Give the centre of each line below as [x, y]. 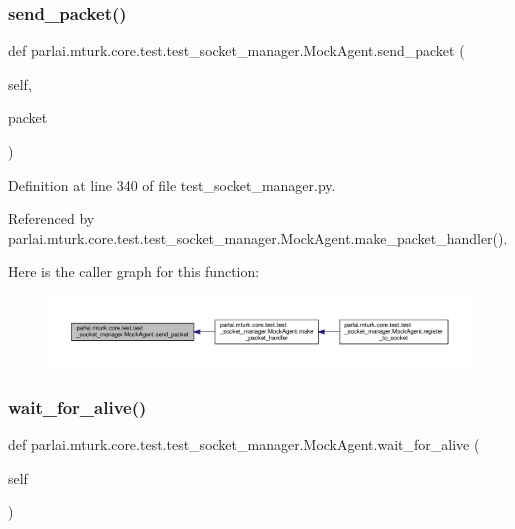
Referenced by [51, 218]
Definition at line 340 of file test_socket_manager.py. [172, 184]
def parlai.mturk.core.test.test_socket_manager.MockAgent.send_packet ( [236, 50]
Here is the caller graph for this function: [134, 271]
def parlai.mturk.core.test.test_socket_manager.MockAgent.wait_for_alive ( [244, 444]
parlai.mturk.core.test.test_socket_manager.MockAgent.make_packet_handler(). [258, 237]
